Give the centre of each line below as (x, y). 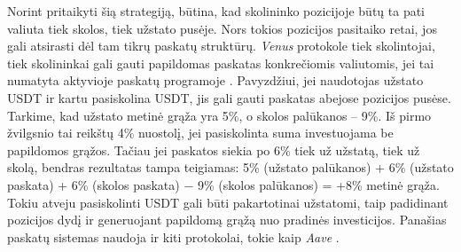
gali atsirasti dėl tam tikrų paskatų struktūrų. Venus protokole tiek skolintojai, (221, 46)
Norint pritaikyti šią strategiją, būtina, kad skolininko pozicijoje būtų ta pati (216, 11)
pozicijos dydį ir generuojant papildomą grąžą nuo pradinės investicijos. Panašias (227, 220)
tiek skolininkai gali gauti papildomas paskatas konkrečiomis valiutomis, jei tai (221, 63)
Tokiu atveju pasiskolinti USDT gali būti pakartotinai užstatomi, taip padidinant (228, 202)
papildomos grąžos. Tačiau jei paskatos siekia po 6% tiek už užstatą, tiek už (214, 150)
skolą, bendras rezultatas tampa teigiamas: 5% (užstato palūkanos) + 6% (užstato (230, 167)
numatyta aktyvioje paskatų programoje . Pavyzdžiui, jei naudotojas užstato (215, 80)
